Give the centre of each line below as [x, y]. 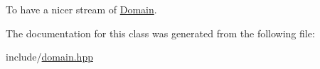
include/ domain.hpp [49, 57]
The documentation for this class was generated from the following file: [160, 33]
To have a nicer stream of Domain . [81, 9]
